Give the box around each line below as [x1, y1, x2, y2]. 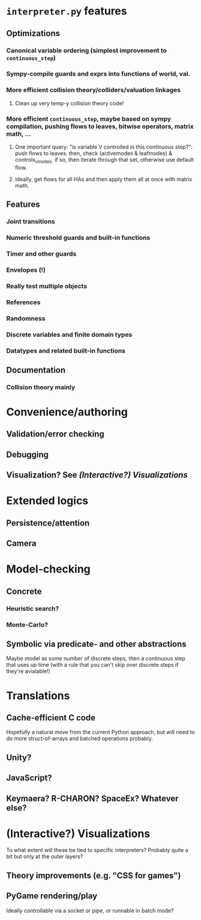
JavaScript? [6, 773, 52, 783]
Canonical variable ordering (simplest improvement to [6, 46, 167, 55]
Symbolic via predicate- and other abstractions [6, 639, 187, 649]
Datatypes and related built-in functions [6, 346, 126, 355]
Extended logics [6, 494, 89, 508]
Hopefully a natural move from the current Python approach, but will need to [6, 729, 195, 736]
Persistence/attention [6, 518, 90, 528]
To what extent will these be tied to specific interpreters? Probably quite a [6, 847, 189, 854]
